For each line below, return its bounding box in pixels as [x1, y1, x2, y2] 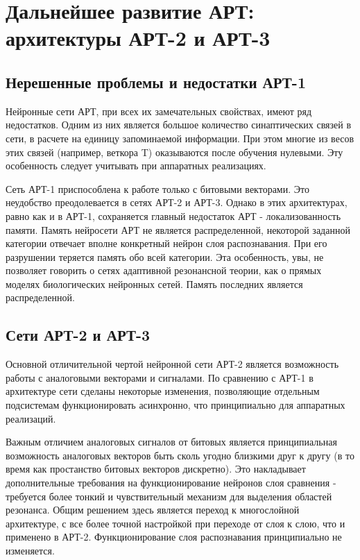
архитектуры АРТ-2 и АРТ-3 [6, 24, 271, 52]
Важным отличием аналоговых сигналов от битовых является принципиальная [6, 434, 337, 449]
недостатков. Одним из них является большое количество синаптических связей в [6, 117, 352, 132]
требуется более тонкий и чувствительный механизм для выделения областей [6, 489, 332, 503]
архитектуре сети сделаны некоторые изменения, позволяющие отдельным [6, 384, 320, 398]
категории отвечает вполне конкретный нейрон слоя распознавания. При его [6, 236, 327, 251]
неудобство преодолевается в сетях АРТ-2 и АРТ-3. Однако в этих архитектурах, [6, 195, 348, 210]
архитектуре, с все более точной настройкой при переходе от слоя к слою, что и [6, 516, 345, 530]
